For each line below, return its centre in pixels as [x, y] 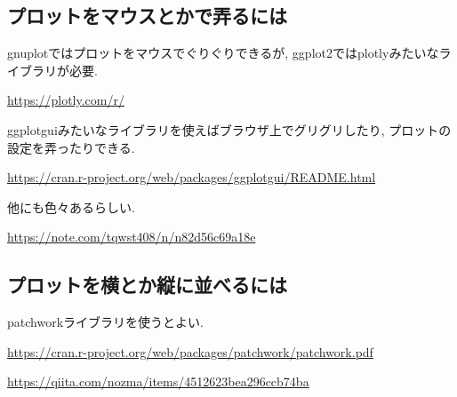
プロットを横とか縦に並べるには [147, 285]
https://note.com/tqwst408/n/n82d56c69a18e [132, 237]
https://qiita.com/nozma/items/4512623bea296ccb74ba [158, 381]
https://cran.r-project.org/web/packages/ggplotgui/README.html [192, 177]
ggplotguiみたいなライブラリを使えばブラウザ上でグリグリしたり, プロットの [229, 129]
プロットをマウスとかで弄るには [147, 16]
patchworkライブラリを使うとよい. [105, 322]
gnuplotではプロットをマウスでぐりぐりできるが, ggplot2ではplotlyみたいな [223, 53]
